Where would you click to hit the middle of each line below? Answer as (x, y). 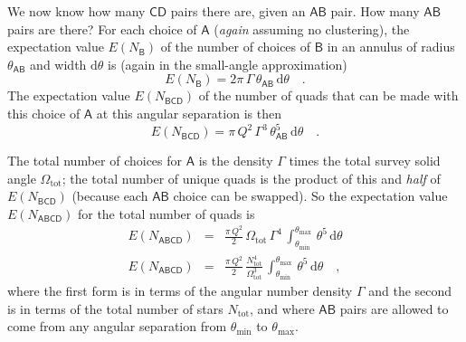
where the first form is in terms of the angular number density (180, 291)
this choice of (44, 113)
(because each (110, 196)
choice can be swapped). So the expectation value (310, 196)
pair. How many (375, 11)
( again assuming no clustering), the (312, 28)
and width (58, 64)
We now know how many (76, 11)
